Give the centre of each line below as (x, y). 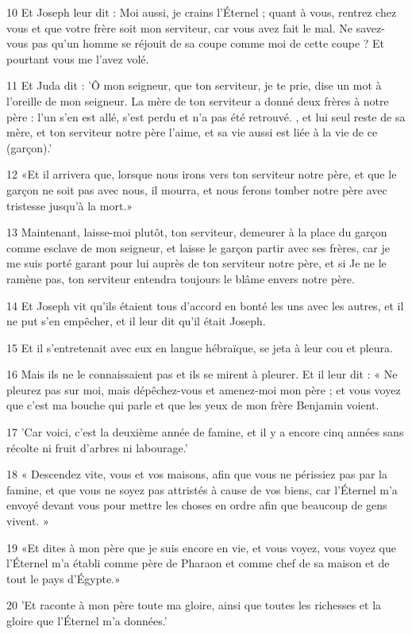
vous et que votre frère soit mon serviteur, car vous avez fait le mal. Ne (180, 27)
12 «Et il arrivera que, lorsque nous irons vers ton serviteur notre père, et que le (202, 174)
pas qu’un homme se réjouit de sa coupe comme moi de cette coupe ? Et (208, 43)
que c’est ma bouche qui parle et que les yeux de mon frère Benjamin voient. (193, 405)
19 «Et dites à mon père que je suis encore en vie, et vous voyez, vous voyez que (201, 547)
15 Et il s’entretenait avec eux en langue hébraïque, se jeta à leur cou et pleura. (200, 347)
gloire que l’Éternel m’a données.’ (87, 621)
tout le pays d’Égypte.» (64, 578)
